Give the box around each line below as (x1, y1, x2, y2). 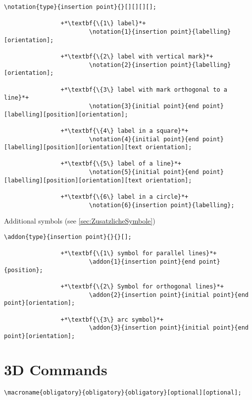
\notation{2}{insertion (89, 61, 167, 68)
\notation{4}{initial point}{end (89, 135, 199, 143)
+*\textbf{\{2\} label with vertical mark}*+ (60, 53, 213, 60)
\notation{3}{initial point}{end (89, 102, 199, 110)
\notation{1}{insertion (89, 28, 167, 35)
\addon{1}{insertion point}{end (89, 258, 196, 265)
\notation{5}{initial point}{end (89, 169, 199, 176)
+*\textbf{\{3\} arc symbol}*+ (60, 316, 164, 323)
